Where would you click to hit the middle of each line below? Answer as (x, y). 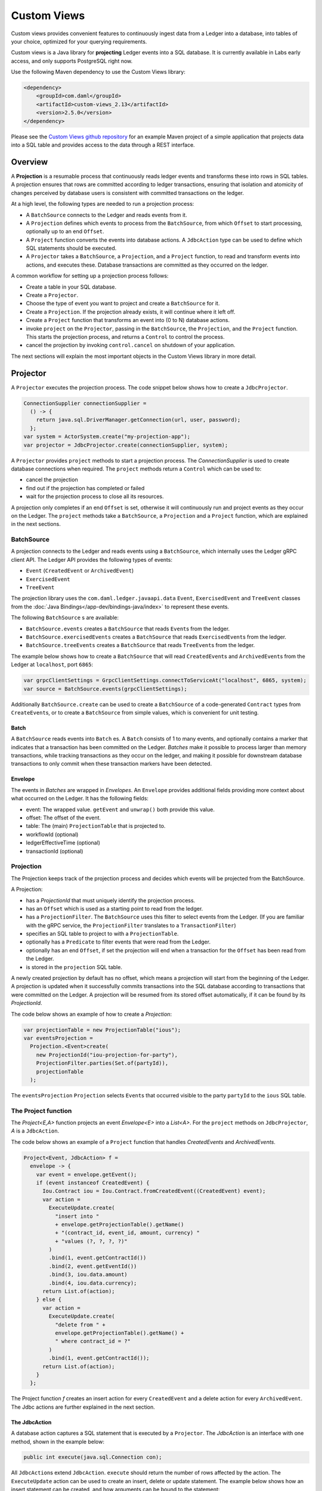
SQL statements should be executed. (71, 248)
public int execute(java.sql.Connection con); (93, 1457)
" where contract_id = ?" (93, 1341)
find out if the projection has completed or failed (85, 488)
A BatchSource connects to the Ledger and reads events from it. (106, 215)
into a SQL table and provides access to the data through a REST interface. (103, 145)
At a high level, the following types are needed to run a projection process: (103, 204)
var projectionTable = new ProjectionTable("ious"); (102, 1030)
